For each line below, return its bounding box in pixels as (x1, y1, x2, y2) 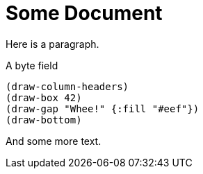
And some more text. (6, 134, 101, 147)
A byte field (6, 59, 58, 71)
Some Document (6, 1, 163, 25)
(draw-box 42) (6, 92, 82, 103)
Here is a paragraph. (6, 37, 99, 50)
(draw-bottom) (6, 114, 82, 125)
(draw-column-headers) (6, 80, 129, 92)
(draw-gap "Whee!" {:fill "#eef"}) (6, 103, 200, 114)
